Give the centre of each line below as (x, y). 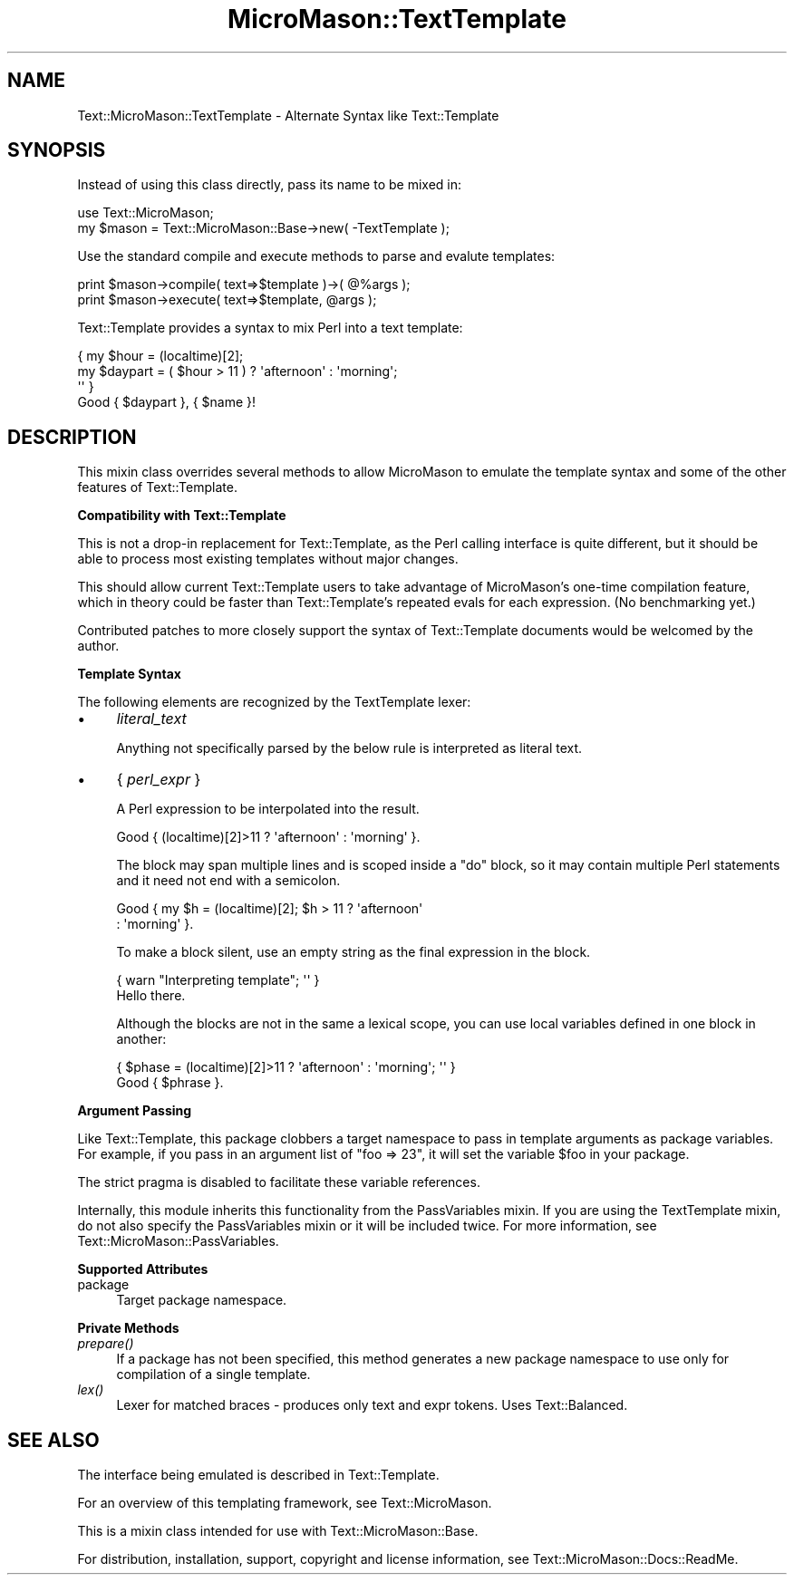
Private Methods (128, 1328)
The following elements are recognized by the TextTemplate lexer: (274, 702)
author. (98, 646)
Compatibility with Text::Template (182, 516)
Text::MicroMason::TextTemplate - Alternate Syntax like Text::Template (288, 115)
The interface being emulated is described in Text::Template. (258, 1475)
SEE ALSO (53, 1440)
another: (141, 1039)
